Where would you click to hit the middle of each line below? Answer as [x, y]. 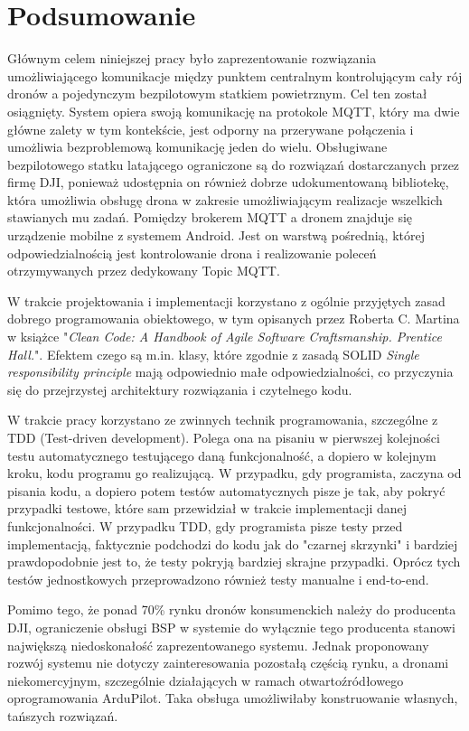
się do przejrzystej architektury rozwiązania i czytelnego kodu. [180, 389]
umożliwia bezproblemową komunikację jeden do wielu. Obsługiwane [197, 147]
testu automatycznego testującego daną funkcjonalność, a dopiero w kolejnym [222, 455]
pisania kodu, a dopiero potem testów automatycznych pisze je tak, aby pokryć [226, 490]
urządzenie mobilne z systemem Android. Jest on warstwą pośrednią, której [216, 235]
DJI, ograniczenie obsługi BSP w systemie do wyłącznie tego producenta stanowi [231, 627]
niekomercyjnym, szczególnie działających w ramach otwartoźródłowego [206, 680]
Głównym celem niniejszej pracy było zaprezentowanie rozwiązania [192, 58]
